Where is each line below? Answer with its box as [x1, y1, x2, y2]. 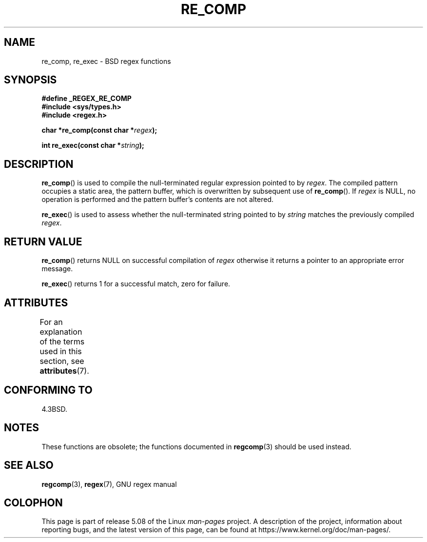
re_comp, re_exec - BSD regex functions [41, 57, 171, 65]
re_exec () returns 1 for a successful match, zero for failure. [41, 280, 231, 288]
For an [39, 317, 63, 327]
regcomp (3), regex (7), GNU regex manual [41, 480, 177, 488]
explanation [39, 326, 82, 337]
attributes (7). [39, 365, 89, 376]
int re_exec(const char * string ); [41, 141, 144, 150]
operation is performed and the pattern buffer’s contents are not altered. [41, 195, 273, 204]
